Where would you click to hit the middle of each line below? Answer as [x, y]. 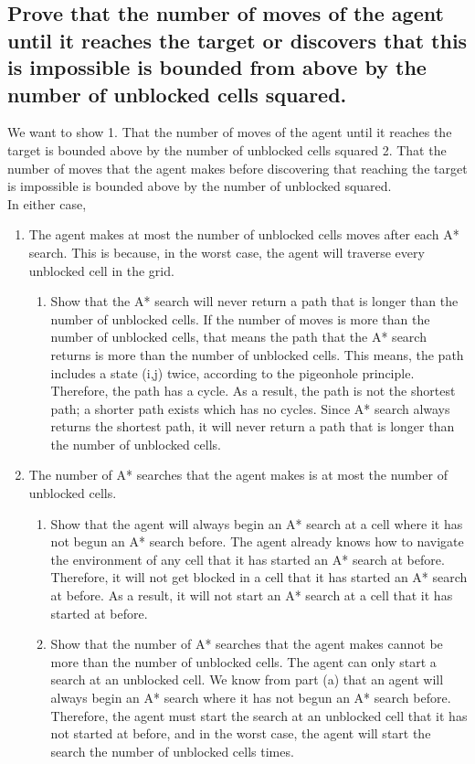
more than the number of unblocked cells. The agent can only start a [243, 661]
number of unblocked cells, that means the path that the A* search [238, 337]
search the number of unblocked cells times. [172, 751]
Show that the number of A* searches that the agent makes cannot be [247, 644]
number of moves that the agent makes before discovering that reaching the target [237, 168]
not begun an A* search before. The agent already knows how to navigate [257, 541]
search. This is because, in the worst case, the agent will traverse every [227, 252]
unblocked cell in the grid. [101, 270]
